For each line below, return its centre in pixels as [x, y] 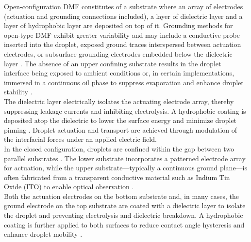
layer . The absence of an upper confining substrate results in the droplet [113, 63]
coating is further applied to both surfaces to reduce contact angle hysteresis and [124, 224]
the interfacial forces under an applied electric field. [80, 139]
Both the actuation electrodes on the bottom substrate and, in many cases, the [122, 196]
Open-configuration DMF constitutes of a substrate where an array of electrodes [124, 6]
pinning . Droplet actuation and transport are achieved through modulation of [121, 129]
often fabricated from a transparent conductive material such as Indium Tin [117, 177]
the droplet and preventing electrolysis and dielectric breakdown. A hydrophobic [124, 215]
